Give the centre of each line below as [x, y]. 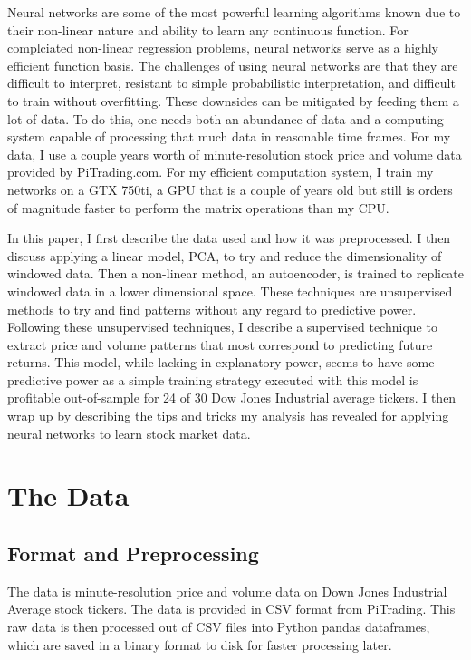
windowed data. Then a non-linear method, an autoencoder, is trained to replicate [235, 273]
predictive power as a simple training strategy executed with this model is [213, 379]
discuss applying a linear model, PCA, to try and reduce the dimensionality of [225, 255]
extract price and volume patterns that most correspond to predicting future [220, 344]
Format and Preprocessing [133, 553]
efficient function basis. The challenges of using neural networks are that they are [233, 65]
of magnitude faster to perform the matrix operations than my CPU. [198, 207]
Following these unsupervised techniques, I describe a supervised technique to [222, 327]
